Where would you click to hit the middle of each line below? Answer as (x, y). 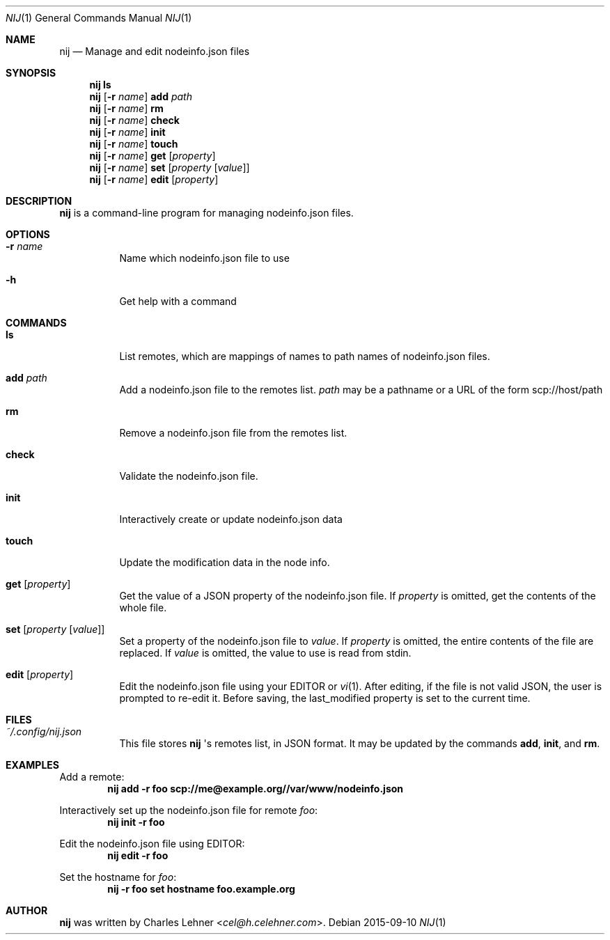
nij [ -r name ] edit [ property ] (154, 179)
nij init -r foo (136, 822)
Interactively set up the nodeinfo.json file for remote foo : (189, 810)
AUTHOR (27, 910)
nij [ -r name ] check (134, 120)
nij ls (100, 85)
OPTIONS (28, 234)
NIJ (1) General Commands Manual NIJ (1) (99, 18)
